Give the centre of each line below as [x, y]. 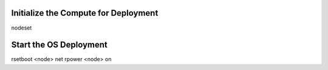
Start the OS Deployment [59, 45]
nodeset [22, 28]
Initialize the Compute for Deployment [85, 13]
